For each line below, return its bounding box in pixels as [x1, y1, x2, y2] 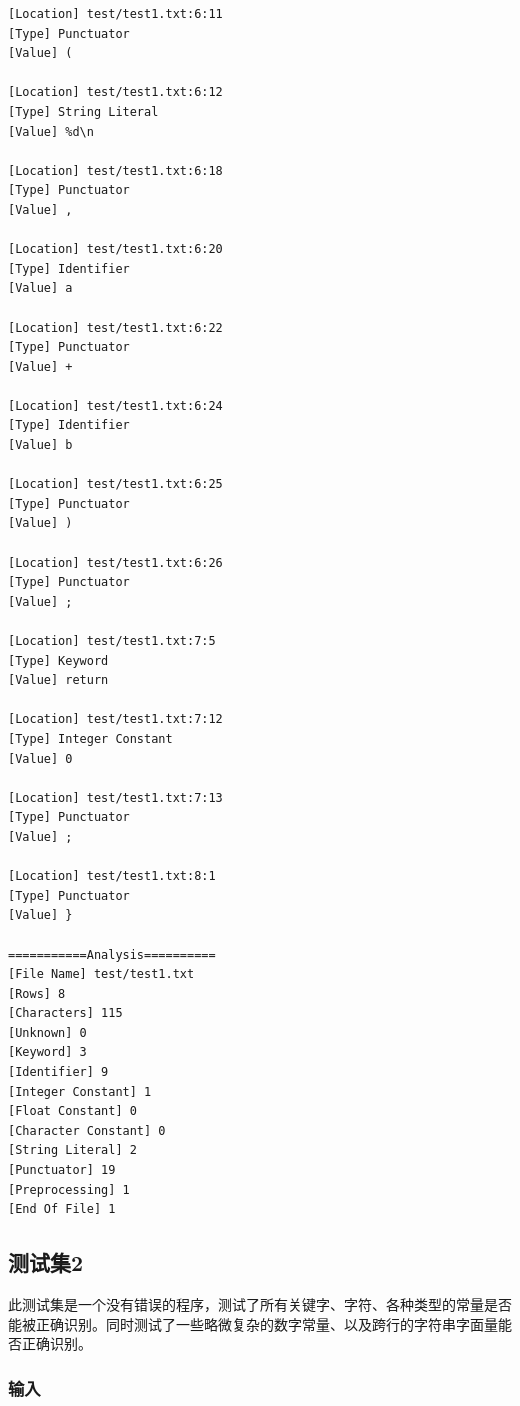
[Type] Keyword [8, 653, 109, 668]
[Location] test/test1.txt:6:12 [8, 85, 223, 100]
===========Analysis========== [8, 947, 216, 962]
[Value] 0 [8, 751, 73, 766]
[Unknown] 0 [8, 1025, 87, 1040]
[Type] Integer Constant [8, 731, 173, 746]
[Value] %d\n [8, 124, 94, 139]
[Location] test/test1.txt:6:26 [8, 555, 223, 570]
